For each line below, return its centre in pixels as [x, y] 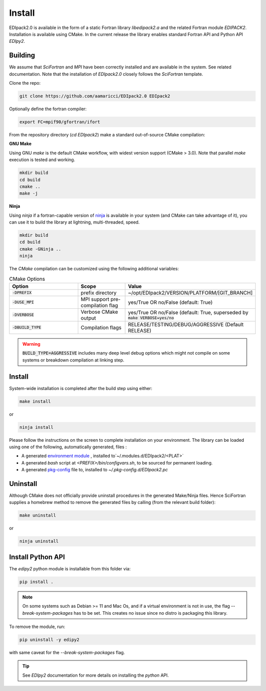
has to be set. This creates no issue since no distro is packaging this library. [150, 613]
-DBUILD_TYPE [27, 328]
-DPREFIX [22, 293]
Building [22, 55]
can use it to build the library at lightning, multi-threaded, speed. [74, 222]
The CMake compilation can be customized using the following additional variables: [94, 269]
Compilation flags [101, 328]
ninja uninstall [39, 541]
